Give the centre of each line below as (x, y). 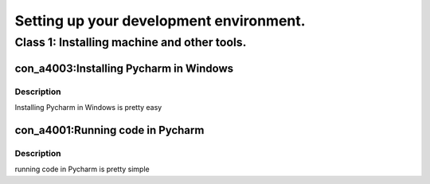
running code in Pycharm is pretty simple (82, 169)
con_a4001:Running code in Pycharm (109, 130)
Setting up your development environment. (160, 21)
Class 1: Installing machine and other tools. (131, 42)
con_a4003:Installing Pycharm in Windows (124, 68)
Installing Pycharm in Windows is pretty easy (88, 107)
